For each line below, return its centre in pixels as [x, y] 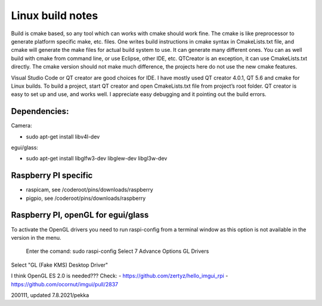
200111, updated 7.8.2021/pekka [50, 295]
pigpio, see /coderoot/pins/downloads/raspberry [86, 198]
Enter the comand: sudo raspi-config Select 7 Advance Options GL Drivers [117, 251]
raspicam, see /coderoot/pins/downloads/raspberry [89, 190]
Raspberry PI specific [52, 176]
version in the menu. [36, 237]
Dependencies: [40, 111]
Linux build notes [55, 16]
